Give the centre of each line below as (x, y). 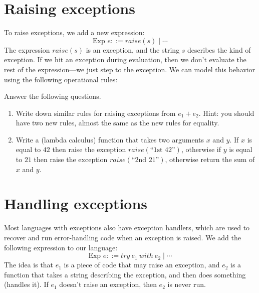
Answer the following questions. (53, 96)
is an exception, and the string (133, 49)
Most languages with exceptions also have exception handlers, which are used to (127, 228)
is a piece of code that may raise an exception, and (142, 265)
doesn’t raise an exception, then (108, 284)
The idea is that (29, 265)
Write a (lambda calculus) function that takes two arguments (110, 139)
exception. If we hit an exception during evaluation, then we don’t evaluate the (125, 59)
